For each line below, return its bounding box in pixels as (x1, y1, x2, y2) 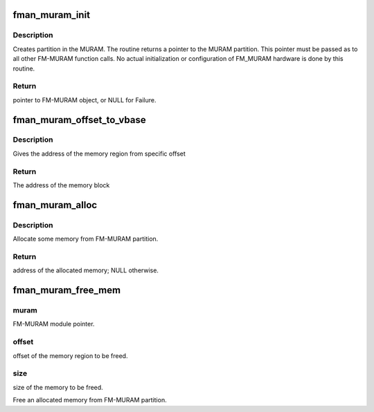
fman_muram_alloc (12, 199, 98, 211)
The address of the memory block (12, 180, 110, 189)
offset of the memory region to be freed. (12, 351, 128, 359)
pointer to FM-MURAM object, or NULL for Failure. (12, 95, 157, 104)
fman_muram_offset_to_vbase (12, 114, 146, 126)
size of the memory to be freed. (12, 383, 103, 391)
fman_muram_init (12, 9, 90, 21)
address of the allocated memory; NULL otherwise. (12, 266, 159, 274)
